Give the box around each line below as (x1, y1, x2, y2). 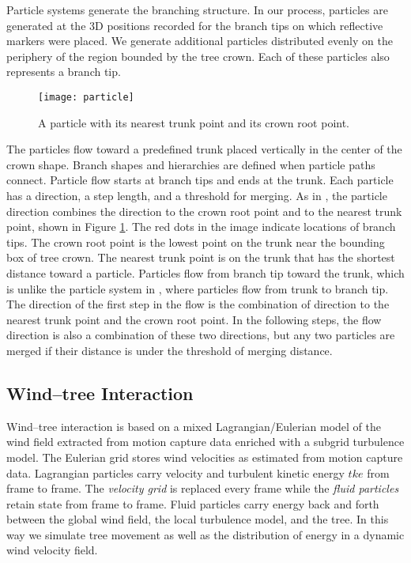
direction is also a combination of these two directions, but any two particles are (6, 327, 395, 343)
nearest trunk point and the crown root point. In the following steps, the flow (6, 311, 382, 327)
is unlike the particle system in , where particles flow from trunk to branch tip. (6, 280, 389, 297)
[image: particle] (38, 91, 134, 103)
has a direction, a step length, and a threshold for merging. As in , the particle (6, 187, 387, 203)
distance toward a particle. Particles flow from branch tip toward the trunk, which (6, 264, 405, 281)
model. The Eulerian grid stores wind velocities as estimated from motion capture (6, 448, 403, 465)
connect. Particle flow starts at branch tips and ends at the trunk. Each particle (6, 172, 394, 188)
